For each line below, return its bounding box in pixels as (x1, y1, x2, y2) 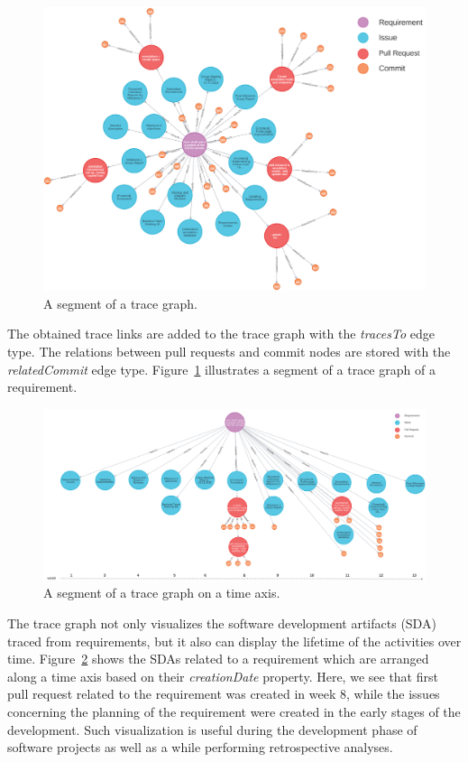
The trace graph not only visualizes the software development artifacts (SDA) (7, 614, 436, 633)
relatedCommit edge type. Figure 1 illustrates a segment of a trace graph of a (7, 359, 436, 378)
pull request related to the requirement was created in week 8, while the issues (7, 684, 440, 703)
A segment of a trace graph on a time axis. (43, 583, 280, 602)
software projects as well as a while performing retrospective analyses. (7, 738, 393, 757)
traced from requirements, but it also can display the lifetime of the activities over (7, 631, 462, 650)
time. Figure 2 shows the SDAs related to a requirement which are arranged (7, 649, 429, 668)
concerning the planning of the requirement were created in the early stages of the (7, 702, 461, 721)
